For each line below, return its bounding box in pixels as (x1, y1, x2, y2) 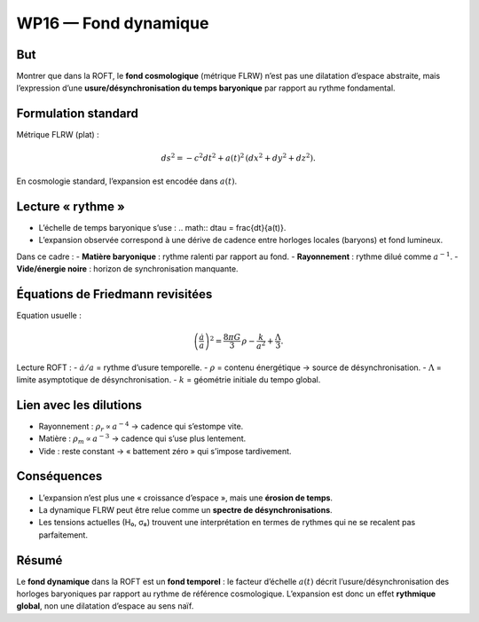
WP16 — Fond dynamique (16, 13, 209, 33)
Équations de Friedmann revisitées (16, 287, 213, 302)
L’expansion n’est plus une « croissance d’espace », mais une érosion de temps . (38, 492, 333, 503)
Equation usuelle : (16, 310, 82, 320)
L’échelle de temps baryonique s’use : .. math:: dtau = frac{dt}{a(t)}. (38, 222, 287, 232)
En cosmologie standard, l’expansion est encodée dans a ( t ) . (16, 176, 238, 186)
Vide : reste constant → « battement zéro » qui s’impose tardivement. (38, 445, 292, 456)
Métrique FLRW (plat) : (16, 130, 99, 140)
